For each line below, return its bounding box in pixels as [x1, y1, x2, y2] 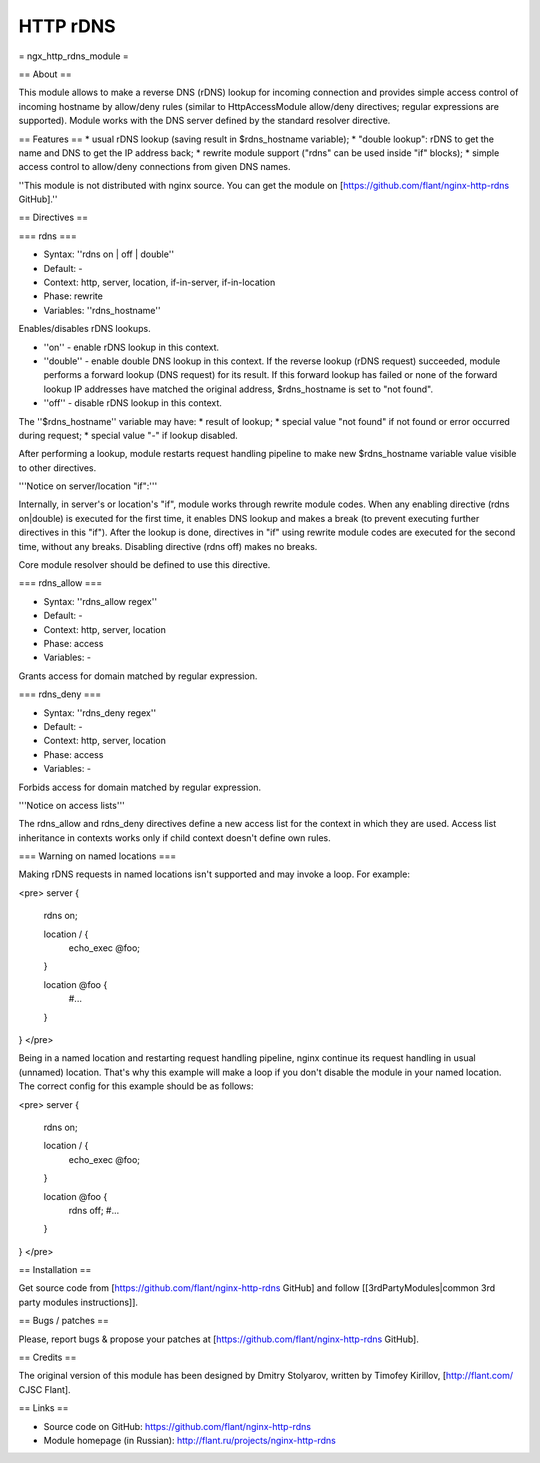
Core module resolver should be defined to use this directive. [18, 559, 271, 571]
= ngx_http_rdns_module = [18, 50, 129, 62]
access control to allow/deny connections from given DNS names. [18, 161, 291, 173]
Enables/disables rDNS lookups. [18, 323, 151, 335]
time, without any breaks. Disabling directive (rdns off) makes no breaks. [18, 540, 318, 552]
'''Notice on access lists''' [18, 799, 125, 811]
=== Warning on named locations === [18, 850, 177, 862]
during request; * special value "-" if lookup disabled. [18, 429, 239, 441]
